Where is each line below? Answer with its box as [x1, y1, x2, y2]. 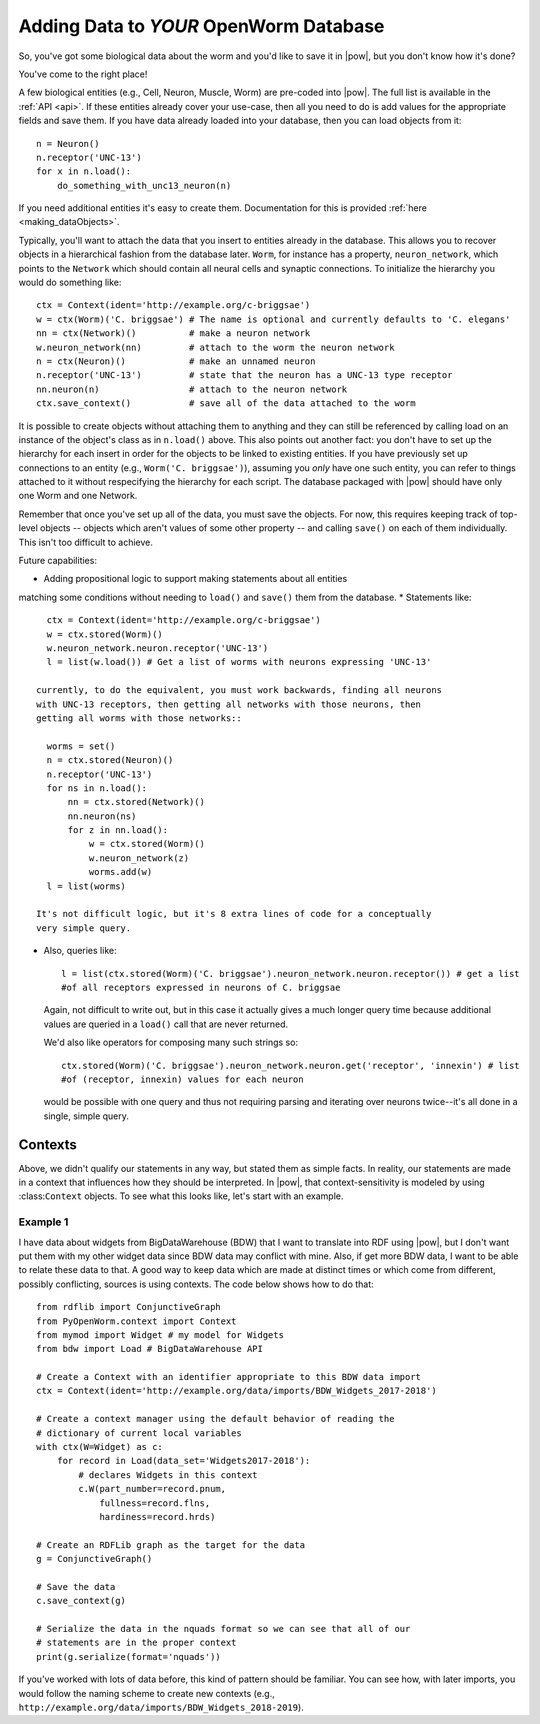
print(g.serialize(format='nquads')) [36, 1651, 222, 1662]
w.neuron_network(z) [88, 852, 190, 864]
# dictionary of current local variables [36, 1427, 242, 1439]
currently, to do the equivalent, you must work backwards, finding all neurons [36, 685, 443, 696]
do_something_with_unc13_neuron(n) [56, 180, 232, 191]
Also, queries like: [43, 945, 117, 957]
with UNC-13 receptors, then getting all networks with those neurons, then [36, 698, 422, 710]
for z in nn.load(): [67, 825, 169, 836]
